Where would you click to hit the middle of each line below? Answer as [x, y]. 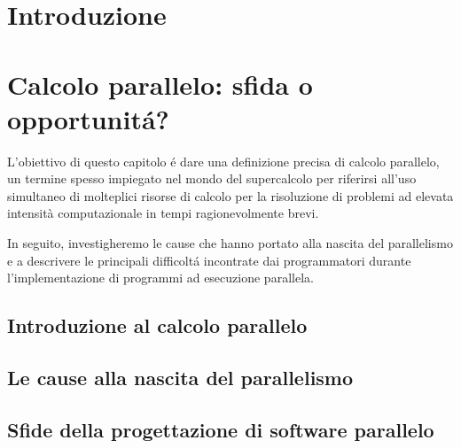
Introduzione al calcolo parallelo [157, 325]
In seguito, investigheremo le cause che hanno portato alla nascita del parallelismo [230, 243]
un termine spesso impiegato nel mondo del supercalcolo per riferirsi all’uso [212, 178]
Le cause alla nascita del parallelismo [180, 378]
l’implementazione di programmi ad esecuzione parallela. [160, 278]
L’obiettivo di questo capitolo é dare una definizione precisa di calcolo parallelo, [223, 161]
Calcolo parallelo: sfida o [160, 84]
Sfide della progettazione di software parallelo [221, 429]
